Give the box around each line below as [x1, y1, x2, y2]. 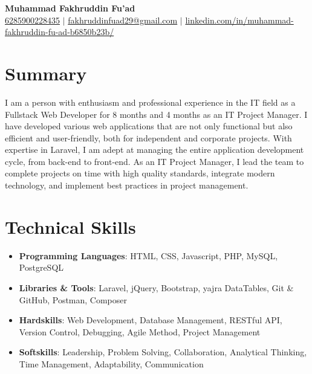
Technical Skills [5, 214, 136, 239]
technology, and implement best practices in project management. [5, 179, 249, 192]
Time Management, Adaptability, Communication [19, 357, 204, 370]
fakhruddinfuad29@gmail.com [68, 13, 178, 26]
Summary [5, 60, 87, 85]
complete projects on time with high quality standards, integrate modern [5, 167, 275, 179]
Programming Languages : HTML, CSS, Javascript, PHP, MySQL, [19, 249, 278, 262]
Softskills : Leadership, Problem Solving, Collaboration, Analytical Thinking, [19, 346, 307, 358]
